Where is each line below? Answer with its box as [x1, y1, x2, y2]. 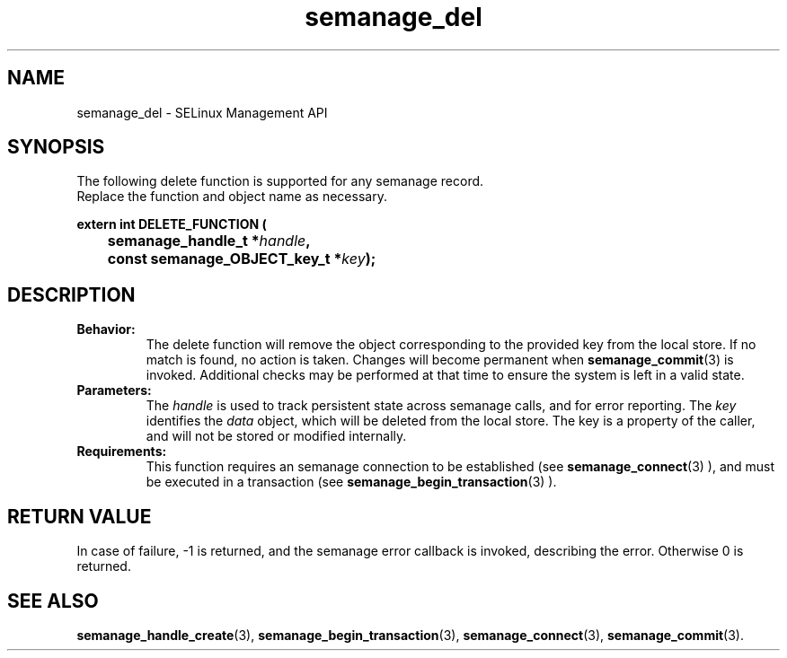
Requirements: [76, 443, 167, 460]
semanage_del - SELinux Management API [76, 104, 328, 120]
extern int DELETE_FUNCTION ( [76, 216, 267, 232]
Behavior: [76, 321, 136, 338]
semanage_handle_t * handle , [107, 232, 311, 250]
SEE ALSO [7, 589, 99, 612]
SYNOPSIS [7, 136, 105, 159]
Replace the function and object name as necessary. [76, 189, 387, 205]
